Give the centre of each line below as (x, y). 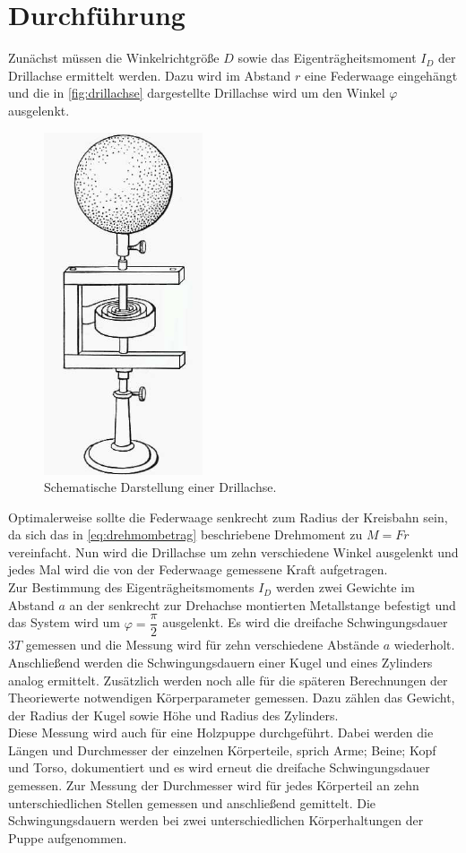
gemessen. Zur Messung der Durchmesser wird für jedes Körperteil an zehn (214, 785)
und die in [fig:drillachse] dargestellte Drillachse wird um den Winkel (197, 93)
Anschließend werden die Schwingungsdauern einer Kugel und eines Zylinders (220, 662)
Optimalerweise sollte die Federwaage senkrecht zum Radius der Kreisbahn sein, (228, 517)
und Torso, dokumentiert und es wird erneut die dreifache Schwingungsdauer (219, 767)
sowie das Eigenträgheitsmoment (327, 58)
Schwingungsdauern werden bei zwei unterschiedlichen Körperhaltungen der (216, 820)
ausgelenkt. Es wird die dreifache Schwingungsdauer (305, 622)
